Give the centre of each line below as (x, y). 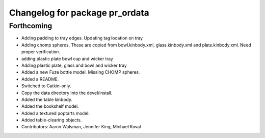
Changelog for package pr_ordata (79, 13)
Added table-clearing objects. (52, 120)
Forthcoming (31, 26)
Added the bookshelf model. (50, 106)
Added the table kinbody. (47, 99)
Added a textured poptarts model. (56, 113)
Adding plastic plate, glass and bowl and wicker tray (74, 65)
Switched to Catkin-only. (46, 86)
